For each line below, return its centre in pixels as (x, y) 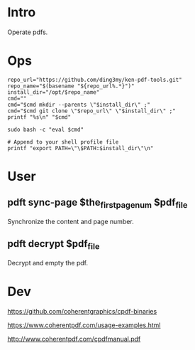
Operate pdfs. (28, 32)
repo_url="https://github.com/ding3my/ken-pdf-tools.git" (95, 80)
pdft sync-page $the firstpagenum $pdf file (97, 203)
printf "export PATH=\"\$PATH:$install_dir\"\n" (80, 148)
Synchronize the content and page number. (71, 222)
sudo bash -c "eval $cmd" (45, 129)
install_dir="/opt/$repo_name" (54, 92)
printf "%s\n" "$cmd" (39, 117)
